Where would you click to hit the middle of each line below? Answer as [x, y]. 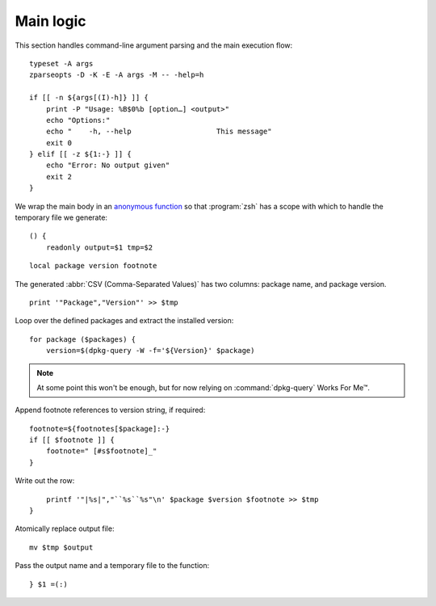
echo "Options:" [78, 120]
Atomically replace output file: [65, 528]
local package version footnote [93, 266]
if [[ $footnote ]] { [72, 440]
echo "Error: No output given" [108, 165]
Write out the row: [45, 481]
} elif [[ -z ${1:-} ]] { [81, 154]
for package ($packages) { [83, 339]
